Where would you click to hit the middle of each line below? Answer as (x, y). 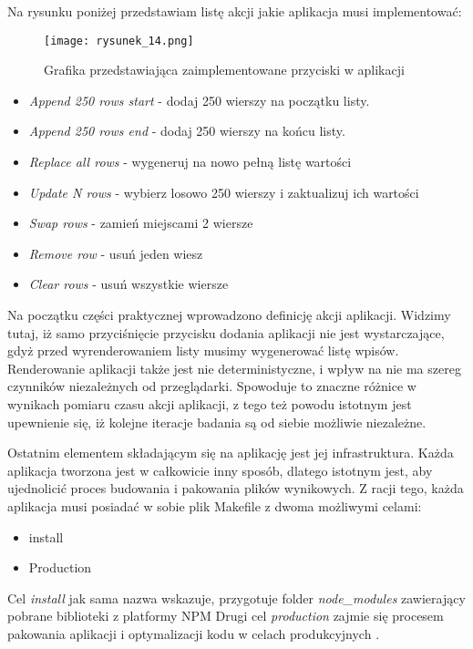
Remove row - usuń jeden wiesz (116, 253)
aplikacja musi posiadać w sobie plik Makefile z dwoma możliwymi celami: (215, 505)
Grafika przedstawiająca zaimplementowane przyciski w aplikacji (224, 70)
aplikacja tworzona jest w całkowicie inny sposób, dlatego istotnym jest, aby (220, 470)
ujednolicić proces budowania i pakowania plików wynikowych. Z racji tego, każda (236, 488)
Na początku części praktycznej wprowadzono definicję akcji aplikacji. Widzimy (229, 314)
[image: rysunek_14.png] (119, 41)
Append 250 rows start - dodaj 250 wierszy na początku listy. (199, 100)
